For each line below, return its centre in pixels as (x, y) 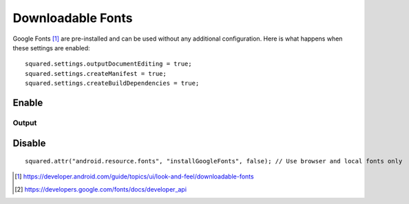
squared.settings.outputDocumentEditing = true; (108, 64)
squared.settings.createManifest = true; (96, 73)
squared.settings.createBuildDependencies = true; (112, 83)
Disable (29, 143)
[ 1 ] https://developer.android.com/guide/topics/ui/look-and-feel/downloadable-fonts (134, 176)
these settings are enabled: (51, 48)
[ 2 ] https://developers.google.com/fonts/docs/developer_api (101, 189)
